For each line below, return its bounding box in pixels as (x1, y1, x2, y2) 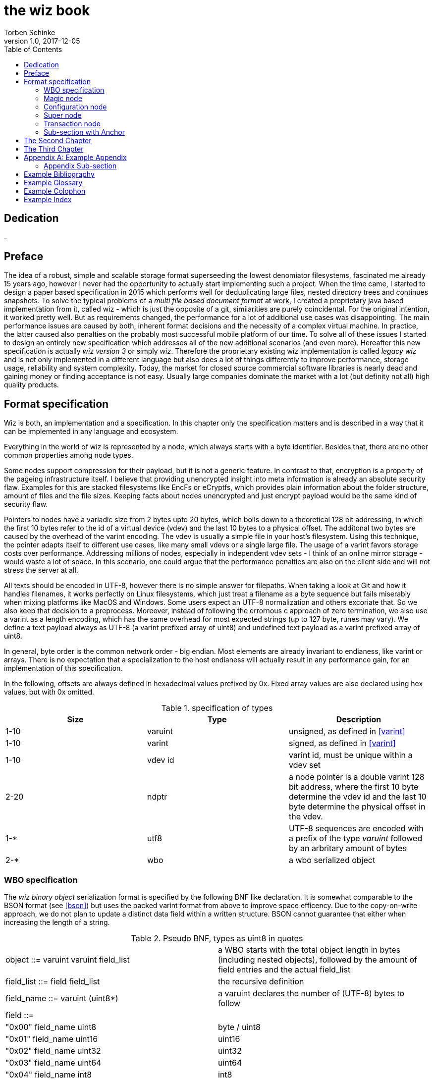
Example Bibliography (24, 169, 95, 178)
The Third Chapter (24, 144, 84, 153)
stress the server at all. (4, 566, 78, 575)
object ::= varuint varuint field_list (5, 955, 130, 965)
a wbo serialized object (288, 855, 376, 865)
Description (336, 714, 381, 725)
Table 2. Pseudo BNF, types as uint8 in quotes (131, 933, 303, 944)
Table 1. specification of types (161, 703, 273, 713)
